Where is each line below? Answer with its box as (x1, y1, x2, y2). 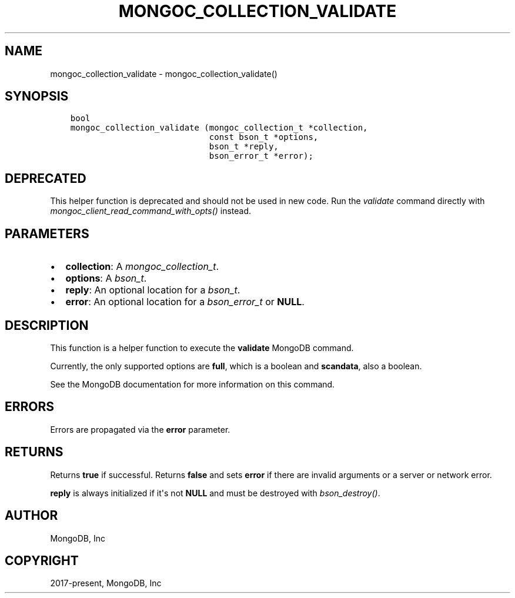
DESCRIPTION (5, 318, 89, 333)
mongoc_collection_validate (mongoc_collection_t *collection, (70, 123, 368, 133)
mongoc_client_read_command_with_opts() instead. (50, 206, 252, 216)
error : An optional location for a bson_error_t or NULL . (65, 296, 305, 308)
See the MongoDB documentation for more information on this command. (50, 379, 335, 389)
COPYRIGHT (5, 553, 79, 568)
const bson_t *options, (209, 132, 319, 142)
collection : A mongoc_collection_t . (65, 260, 219, 273)
